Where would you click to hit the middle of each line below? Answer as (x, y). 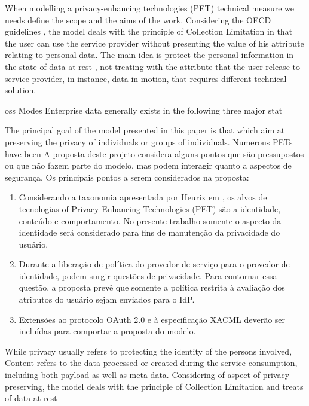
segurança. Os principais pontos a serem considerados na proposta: (127, 177)
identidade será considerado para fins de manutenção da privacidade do (149, 232)
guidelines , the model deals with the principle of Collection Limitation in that (149, 31)
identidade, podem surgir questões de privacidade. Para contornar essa (148, 275)
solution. (21, 90)
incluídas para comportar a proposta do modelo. (107, 331)
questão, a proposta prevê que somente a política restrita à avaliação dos (152, 287)
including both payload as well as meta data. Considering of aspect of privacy (147, 375)
